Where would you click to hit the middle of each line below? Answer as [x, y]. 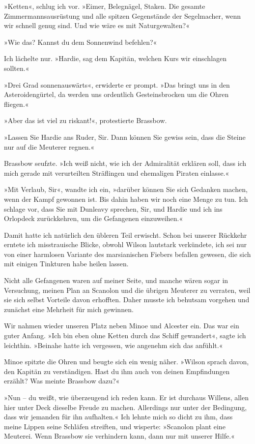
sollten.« [17, 68]
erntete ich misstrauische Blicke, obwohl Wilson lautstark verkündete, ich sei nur [125, 244]
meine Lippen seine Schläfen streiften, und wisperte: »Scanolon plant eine [115, 426]
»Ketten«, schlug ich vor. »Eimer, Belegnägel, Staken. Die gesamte [105, 6]
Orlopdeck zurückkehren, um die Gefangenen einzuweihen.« [94, 218]
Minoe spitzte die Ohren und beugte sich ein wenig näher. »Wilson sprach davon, [127, 362]
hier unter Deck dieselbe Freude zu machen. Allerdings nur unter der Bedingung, [126, 407]
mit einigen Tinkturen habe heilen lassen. [66, 264]
